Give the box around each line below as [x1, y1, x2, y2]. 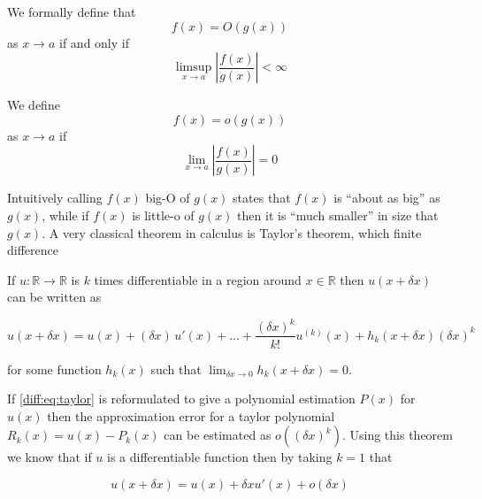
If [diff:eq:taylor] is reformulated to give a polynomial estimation [7, 389, 356, 408]
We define [7, 96, 60, 114]
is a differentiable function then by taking [107, 448, 333, 466]
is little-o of [132, 205, 195, 224]
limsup [175, 61, 212, 74]
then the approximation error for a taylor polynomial [47, 406, 335, 425]
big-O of [145, 188, 190, 207]
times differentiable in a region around [94, 270, 302, 288]
